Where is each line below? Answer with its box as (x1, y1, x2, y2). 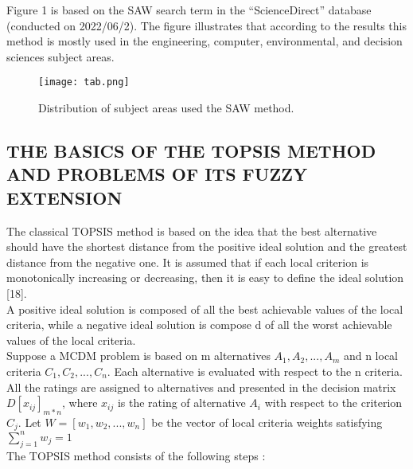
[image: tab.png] (38, 76, 130, 88)
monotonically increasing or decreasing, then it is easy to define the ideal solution (6, 269, 404, 286)
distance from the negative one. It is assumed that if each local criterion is (6, 253, 369, 270)
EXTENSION (6, 185, 123, 209)
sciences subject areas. (6, 48, 115, 64)
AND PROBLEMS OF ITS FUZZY (6, 162, 308, 186)
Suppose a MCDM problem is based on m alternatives (6, 347, 271, 364)
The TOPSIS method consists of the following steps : (6, 447, 266, 463)
